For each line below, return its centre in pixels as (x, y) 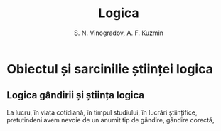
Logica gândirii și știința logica (76, 95)
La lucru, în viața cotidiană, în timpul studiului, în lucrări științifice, (102, 112)
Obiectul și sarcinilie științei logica (110, 69)
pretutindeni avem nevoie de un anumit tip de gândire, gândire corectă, (110, 120)
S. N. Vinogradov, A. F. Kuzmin (119, 33)
